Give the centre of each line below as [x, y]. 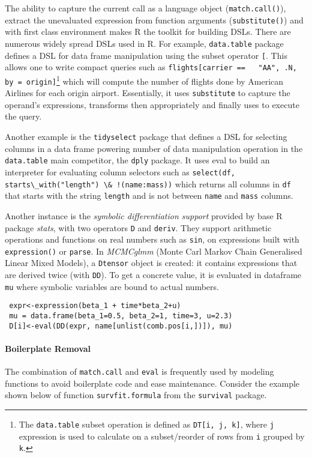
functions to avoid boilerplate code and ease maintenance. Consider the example [152, 383]
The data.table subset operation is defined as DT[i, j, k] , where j [146, 424]
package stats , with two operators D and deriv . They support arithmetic [138, 227]
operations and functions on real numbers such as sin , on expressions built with [152, 239]
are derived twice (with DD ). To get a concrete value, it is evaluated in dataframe [153, 275]
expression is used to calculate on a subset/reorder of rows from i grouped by [162, 436]
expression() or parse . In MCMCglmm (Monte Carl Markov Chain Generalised [154, 251]
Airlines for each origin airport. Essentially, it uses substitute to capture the [148, 93]
